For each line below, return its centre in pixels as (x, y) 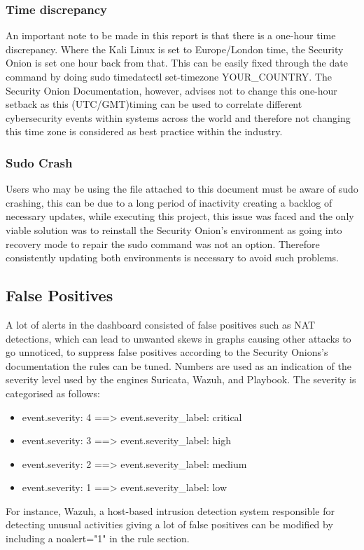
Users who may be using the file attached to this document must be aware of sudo (182, 189)
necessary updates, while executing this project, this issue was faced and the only (180, 216)
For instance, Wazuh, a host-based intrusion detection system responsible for (170, 510)
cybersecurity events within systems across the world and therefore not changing (178, 117)
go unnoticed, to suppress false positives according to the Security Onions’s (167, 352)
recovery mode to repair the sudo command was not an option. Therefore (163, 243)
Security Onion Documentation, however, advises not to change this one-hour (171, 90)
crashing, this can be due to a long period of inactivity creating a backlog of (169, 202)
